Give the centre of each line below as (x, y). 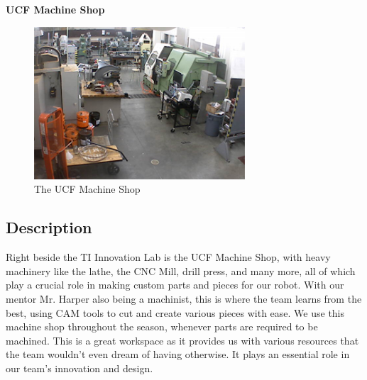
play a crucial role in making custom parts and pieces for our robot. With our (175, 285)
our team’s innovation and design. (80, 368)
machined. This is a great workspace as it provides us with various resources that (182, 340)
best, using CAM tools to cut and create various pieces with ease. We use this (175, 312)
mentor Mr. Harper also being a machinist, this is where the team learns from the (184, 298)
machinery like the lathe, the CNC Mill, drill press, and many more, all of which (181, 270)
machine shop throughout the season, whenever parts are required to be (162, 326)
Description (49, 227)
